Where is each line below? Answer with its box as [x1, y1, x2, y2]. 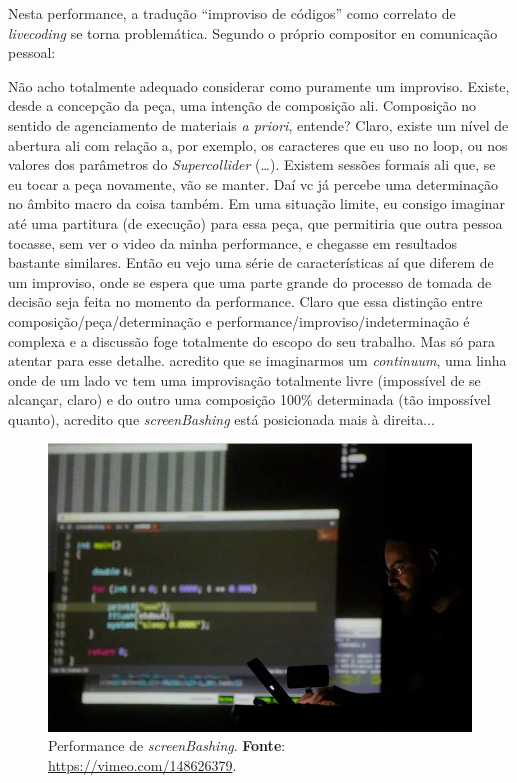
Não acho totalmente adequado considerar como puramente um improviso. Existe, [8, 75, 510, 96]
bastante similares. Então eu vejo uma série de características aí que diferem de [8, 252, 494, 273]
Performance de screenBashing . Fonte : [48, 735, 286, 756]
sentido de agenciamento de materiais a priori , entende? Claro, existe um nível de [8, 114, 509, 135]
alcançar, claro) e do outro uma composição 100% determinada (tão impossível [8, 389, 491, 410]
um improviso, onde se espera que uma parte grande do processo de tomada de [8, 271, 492, 292]
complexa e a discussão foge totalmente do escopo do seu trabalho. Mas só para [8, 330, 496, 351]
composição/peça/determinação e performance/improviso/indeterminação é [8, 310, 470, 331]
